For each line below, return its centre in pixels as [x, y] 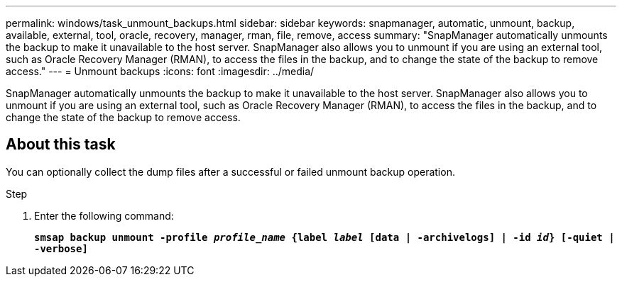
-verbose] [61, 248]
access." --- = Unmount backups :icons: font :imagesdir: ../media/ [160, 71]
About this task [61, 145]
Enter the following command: [104, 215]
